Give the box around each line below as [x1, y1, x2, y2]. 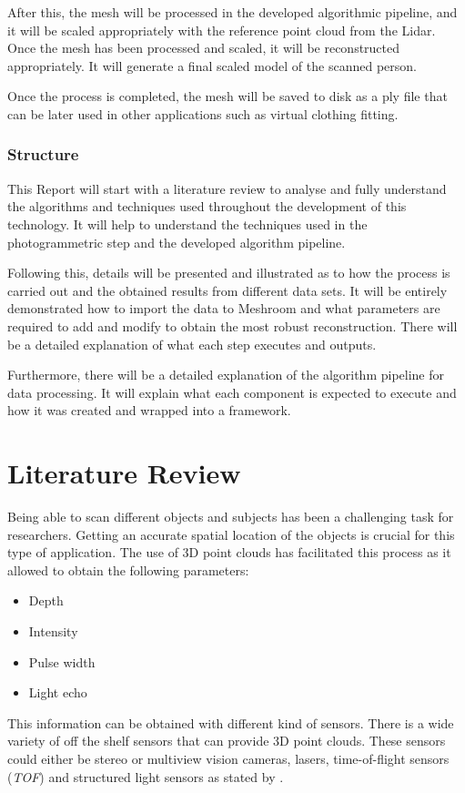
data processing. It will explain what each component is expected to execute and [7, 382, 457, 402]
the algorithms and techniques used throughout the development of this [7, 197, 407, 216]
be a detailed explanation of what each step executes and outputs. [7, 334, 377, 353]
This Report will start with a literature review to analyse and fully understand [7, 178, 447, 198]
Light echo [28, 683, 87, 702]
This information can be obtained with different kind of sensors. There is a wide [7, 713, 454, 732]
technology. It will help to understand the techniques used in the [7, 214, 368, 233]
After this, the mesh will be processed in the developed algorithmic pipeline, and [7, 3, 458, 21]
